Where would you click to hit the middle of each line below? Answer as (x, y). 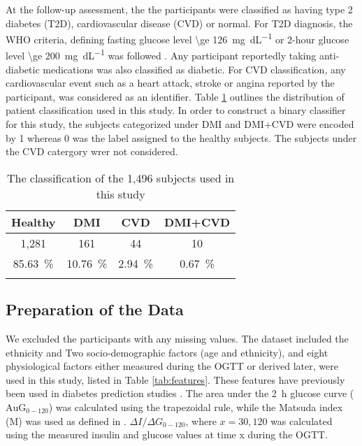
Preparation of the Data (95, 309)
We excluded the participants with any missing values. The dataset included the (177, 339)
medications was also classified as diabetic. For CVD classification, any (194, 69)
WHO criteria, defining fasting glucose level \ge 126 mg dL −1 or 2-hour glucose (178, 38)
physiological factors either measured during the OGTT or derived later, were (172, 366)
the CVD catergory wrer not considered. (92, 151)
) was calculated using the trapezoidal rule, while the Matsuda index (196, 407)
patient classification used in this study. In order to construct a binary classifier (176, 110)
